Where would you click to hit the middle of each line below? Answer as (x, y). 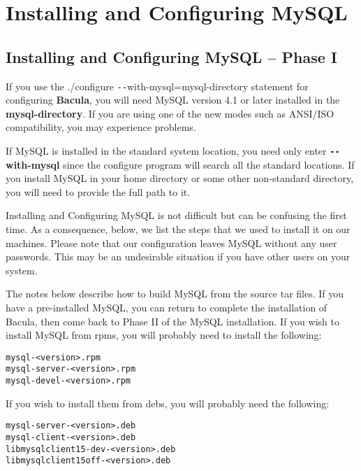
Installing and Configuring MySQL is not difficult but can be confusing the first (176, 215)
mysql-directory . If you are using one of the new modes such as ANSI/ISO (170, 113)
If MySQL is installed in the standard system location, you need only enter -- (173, 151)
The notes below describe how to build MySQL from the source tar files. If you (175, 294)
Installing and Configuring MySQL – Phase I (171, 56)
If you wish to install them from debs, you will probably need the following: (168, 403)
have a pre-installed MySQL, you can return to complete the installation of (167, 308)
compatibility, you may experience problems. (101, 127)
